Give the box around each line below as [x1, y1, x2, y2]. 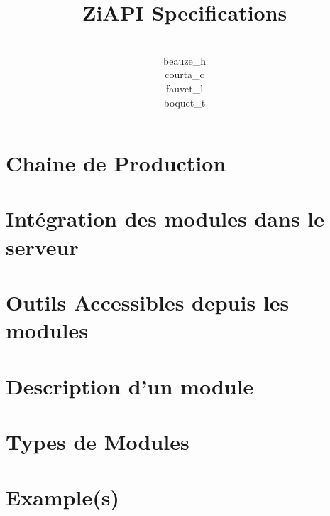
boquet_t [163, 95, 206, 109]
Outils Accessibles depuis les [6, 288, 290, 317]
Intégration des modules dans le [6, 204, 325, 233]
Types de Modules [6, 426, 189, 456]
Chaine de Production [6, 149, 226, 178]
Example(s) [6, 483, 119, 512]
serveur [6, 232, 79, 261]
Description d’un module [6, 371, 254, 400]
